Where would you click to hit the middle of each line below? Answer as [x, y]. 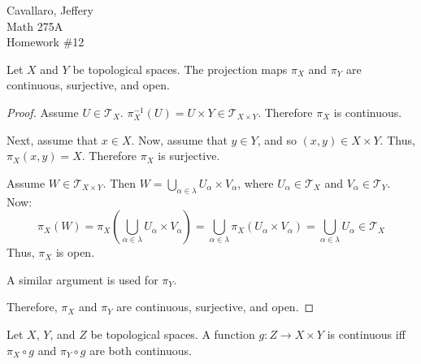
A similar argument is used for [82, 279]
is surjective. [189, 156]
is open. [75, 252]
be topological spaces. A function [173, 334]
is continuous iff [366, 334]
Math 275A [35, 26]
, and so [277, 139]
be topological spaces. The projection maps [180, 69]
